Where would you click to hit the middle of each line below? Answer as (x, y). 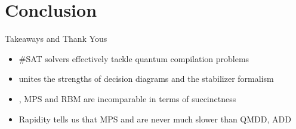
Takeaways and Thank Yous (56, 39)
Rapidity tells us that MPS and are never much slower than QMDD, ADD (155, 119)
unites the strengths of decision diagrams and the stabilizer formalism (146, 79)
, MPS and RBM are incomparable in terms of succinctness (127, 98)
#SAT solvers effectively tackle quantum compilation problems (134, 58)
